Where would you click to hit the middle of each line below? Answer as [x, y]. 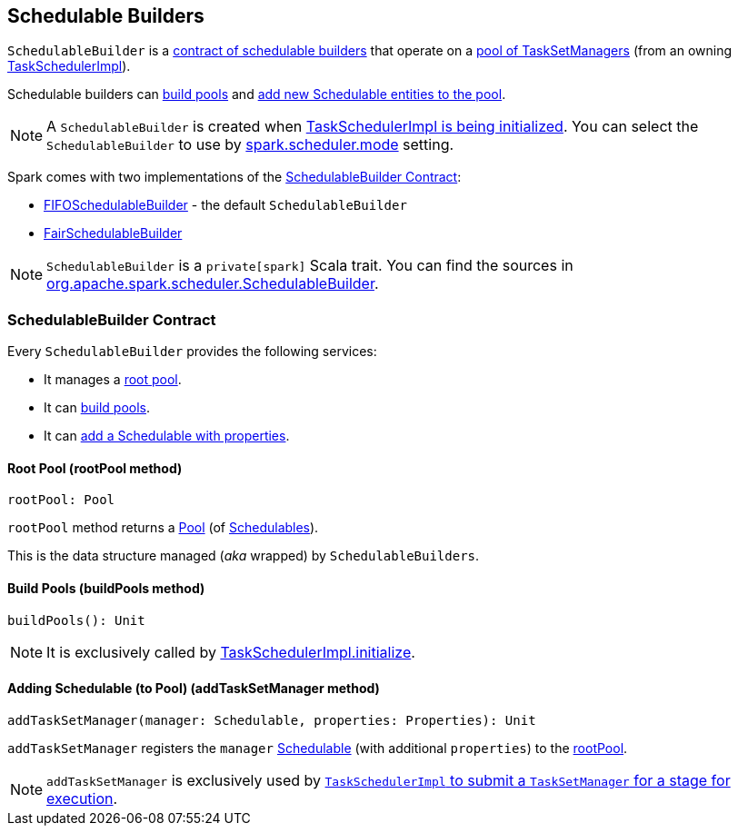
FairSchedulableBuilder [113, 233]
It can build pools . [97, 408]
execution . [82, 798]
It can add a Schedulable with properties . [167, 436]
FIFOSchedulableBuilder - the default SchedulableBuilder [225, 205]
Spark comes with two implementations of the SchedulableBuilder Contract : [234, 177]
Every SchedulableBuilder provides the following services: [192, 352]
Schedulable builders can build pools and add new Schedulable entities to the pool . [257, 94]
